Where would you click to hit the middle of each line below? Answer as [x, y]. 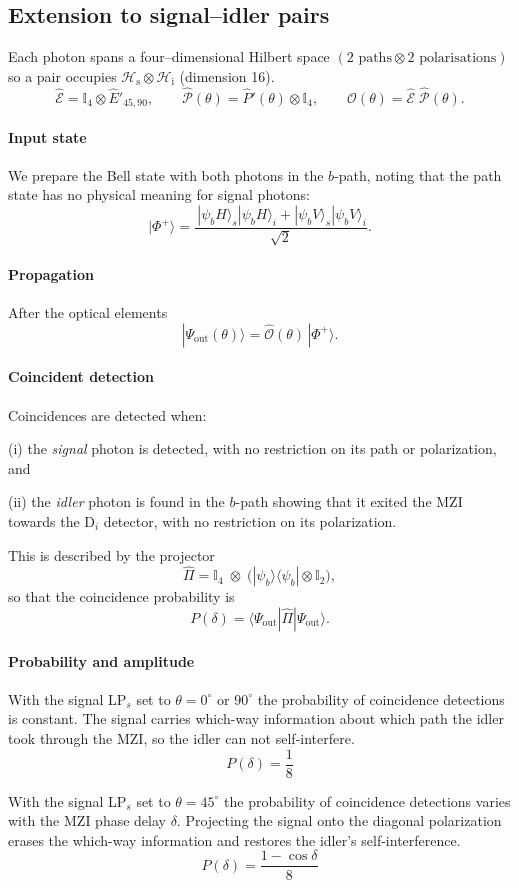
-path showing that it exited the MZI [349, 501]
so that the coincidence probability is [121, 596]
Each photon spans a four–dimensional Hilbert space [169, 56]
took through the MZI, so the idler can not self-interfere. [181, 738]
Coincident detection [81, 376]
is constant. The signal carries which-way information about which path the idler [256, 718]
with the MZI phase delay [87, 820]
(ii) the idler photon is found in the [116, 501]
